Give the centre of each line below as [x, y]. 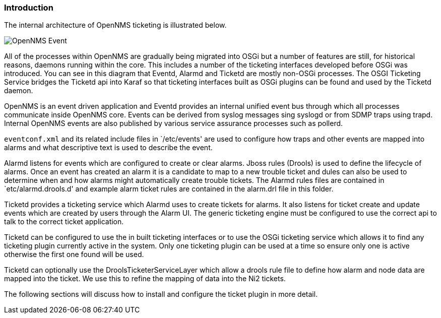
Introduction [29, 8]
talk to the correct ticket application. [64, 222]
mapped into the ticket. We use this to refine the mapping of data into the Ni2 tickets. [145, 279]
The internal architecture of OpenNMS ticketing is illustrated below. [115, 25]
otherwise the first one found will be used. [74, 255]
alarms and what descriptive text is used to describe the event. [108, 148]
